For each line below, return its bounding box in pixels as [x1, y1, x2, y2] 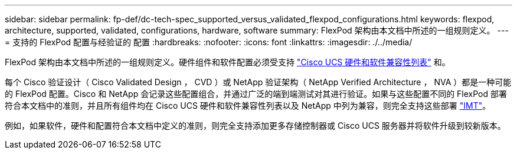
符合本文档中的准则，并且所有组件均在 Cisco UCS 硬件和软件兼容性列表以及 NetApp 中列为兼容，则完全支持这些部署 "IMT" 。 [5, 101, 491, 111]
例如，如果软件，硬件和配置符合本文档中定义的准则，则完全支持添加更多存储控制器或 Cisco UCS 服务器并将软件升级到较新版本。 [5, 120, 506, 130]
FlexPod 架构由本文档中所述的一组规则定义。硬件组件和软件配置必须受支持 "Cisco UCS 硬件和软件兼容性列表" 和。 [5, 57, 450, 67]
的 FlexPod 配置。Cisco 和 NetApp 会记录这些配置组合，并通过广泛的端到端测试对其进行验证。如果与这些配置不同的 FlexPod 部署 [5, 89, 508, 99]
